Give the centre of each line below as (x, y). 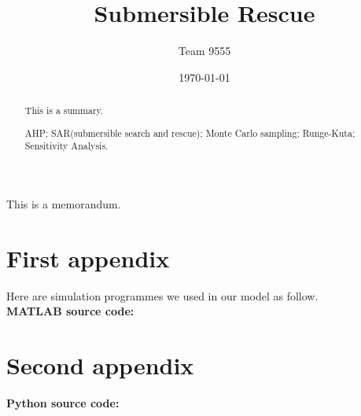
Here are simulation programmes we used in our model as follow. (162, 295)
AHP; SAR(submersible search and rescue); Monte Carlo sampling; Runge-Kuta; (190, 133)
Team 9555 (204, 51)
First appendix (88, 258)
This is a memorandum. (64, 203)
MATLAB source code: (70, 311)
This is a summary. (64, 110)
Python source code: (63, 403)
